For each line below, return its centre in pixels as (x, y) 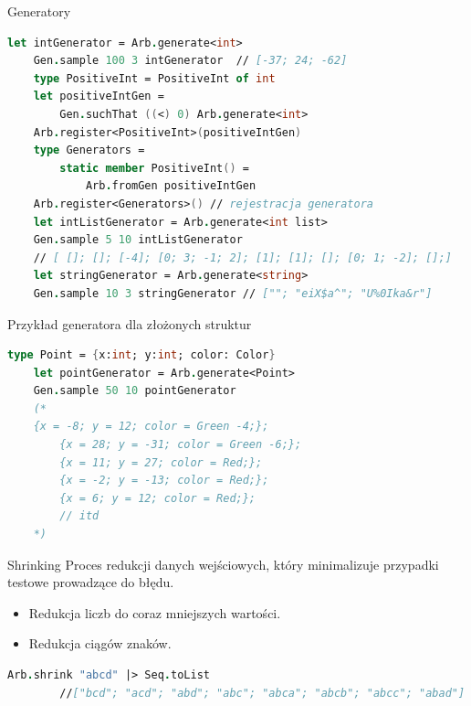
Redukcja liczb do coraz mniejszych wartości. (155, 612)
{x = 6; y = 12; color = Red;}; (158, 498)
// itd (79, 516)
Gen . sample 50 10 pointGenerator (135, 391)
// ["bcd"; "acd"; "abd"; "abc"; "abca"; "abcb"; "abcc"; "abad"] (262, 693)
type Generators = (89, 150)
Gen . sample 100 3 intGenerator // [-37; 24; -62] (190, 61)
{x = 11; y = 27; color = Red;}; (161, 462)
